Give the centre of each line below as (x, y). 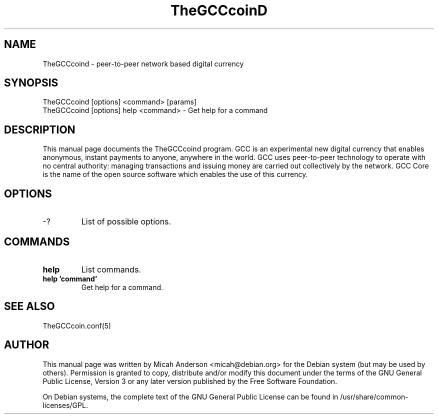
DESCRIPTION (40, 129)
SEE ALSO (29, 306)
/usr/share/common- (374, 396)
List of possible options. (126, 222)
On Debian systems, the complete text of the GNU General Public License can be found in (190, 396)
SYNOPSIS (31, 83)
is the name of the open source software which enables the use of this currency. (175, 174)
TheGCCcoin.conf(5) (77, 325)
